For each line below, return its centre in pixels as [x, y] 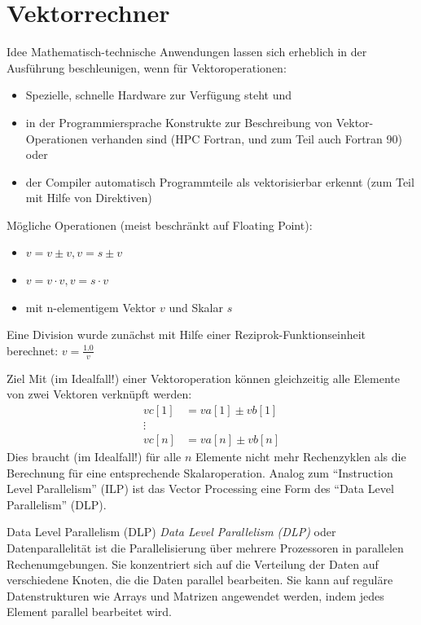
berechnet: [33, 350]
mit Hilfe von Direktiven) [89, 198]
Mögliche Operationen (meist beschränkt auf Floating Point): [160, 224]
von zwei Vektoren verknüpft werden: [99, 394]
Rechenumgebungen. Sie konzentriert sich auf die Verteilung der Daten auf [193, 563]
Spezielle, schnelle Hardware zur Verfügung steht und [159, 95]
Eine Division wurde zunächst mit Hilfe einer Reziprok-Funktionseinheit [186, 335]
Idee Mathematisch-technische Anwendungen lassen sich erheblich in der [187, 52]
